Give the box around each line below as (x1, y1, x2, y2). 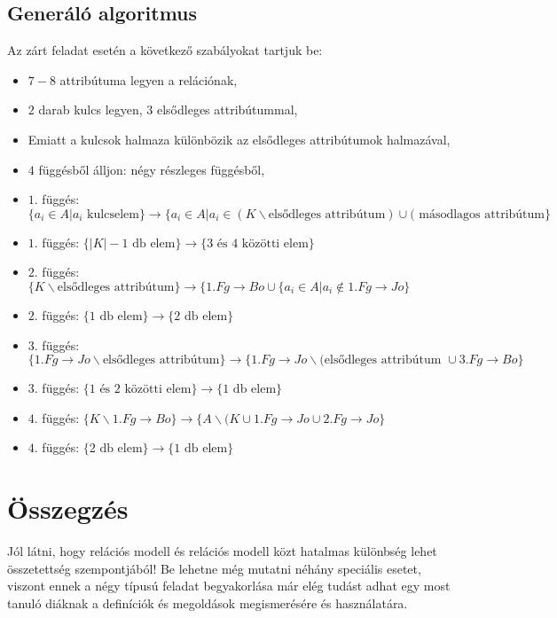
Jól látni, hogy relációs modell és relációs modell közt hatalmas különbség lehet (7, 542, 437, 560)
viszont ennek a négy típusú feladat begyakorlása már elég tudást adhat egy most (7, 576, 451, 595)
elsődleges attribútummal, (156, 100, 298, 119)
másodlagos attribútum (419, 207, 545, 221)
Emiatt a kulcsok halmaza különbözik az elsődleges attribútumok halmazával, (27, 129, 451, 148)
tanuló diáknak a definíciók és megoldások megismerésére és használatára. (7, 593, 408, 612)
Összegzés (7, 490, 129, 527)
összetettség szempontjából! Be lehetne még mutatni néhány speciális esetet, (7, 559, 421, 577)
